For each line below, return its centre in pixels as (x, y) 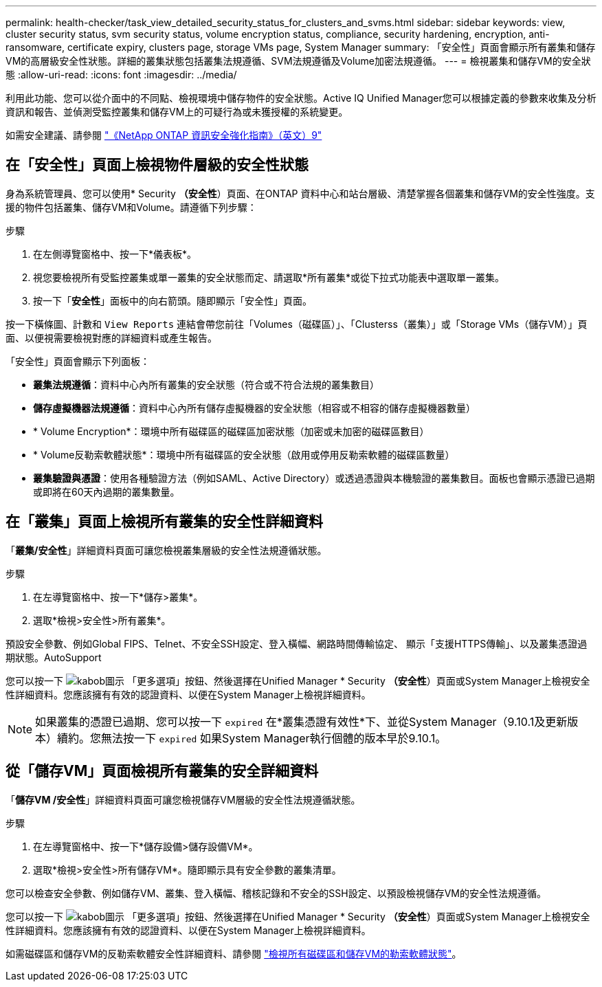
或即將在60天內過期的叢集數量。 (107, 491)
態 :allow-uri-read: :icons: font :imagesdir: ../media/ (121, 75)
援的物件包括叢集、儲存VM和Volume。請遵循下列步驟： (131, 207)
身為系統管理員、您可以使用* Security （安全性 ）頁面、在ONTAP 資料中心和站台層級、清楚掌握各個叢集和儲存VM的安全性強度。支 (300, 193)
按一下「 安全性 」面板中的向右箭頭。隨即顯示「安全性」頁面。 (172, 300)
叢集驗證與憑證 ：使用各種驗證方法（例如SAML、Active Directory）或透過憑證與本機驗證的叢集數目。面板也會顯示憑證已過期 (314, 478)
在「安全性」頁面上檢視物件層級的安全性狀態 (157, 165)
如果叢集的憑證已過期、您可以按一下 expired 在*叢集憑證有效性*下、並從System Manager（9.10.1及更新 (301, 721)
